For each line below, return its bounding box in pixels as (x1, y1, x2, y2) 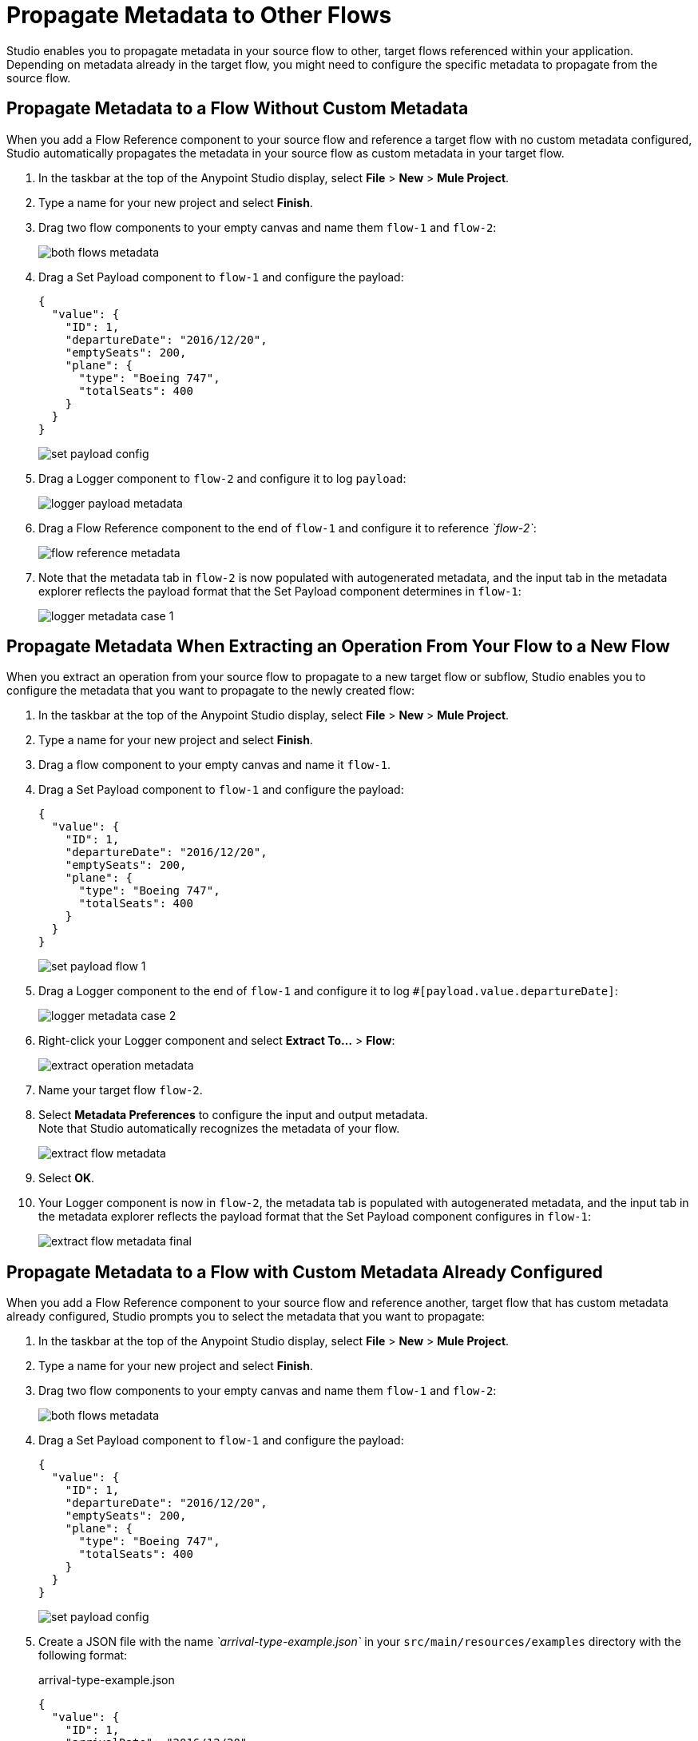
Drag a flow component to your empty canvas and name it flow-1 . (38, 758, 391, 772)
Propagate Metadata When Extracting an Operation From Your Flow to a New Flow (6, 636, 670, 657)
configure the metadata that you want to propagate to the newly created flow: (6, 683, 415, 698)
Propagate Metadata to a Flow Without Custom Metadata (6, 98, 469, 119)
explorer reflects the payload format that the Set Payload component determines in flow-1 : (38, 584, 522, 598)
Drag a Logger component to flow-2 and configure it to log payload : (38, 471, 407, 485)
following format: (38, 1648, 128, 1663)
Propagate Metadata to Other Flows (6, 2, 392, 29)
